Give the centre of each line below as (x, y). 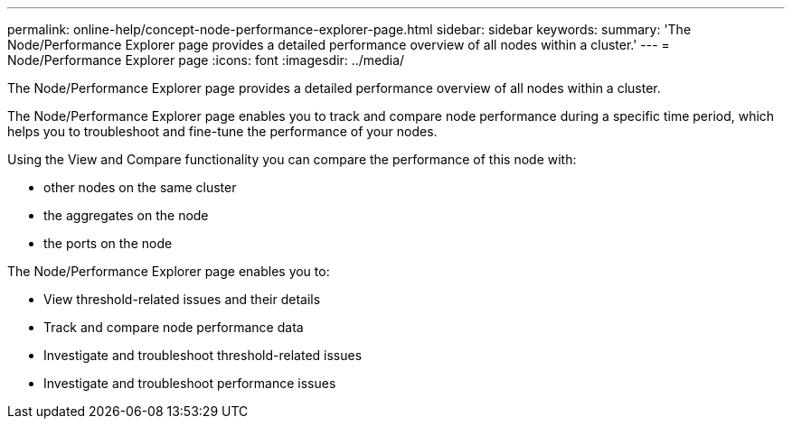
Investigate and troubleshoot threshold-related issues (203, 355)
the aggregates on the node (126, 215)
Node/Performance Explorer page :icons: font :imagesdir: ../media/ (206, 60)
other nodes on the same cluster (140, 187)
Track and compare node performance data (174, 327)
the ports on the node (108, 243)
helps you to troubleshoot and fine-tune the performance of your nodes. (222, 131)
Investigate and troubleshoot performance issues (190, 383)
